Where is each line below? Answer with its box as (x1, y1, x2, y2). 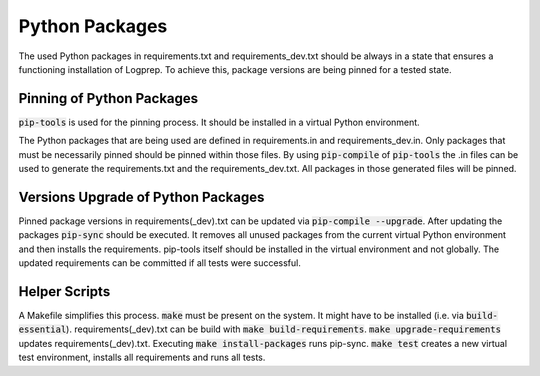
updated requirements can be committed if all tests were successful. (18, 257, 302, 269)
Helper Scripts (18, 283, 111, 300)
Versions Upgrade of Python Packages (18, 188, 265, 205)
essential (18, 324, 67, 335)
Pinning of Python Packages (18, 90, 199, 107)
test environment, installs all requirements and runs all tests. (18, 351, 266, 364)
